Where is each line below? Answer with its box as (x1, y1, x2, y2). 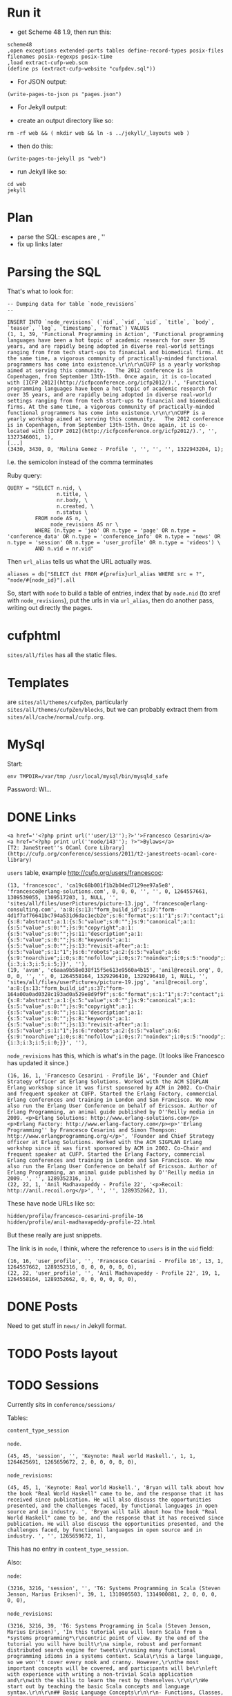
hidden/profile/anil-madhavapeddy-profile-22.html (7, 1219, 156, 1226)
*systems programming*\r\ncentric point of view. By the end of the (7, 1634, 209, 1641)
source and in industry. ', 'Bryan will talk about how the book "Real (7, 1508, 217, 1515)
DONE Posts (7, 1298, 78, 1314)
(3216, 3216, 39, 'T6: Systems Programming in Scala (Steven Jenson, (7, 1622, 212, 1630)
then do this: (17, 142, 53, 150)
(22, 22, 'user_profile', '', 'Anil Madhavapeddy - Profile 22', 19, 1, (7, 1269, 221, 1277)
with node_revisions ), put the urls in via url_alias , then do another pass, (7, 596, 215, 605)
